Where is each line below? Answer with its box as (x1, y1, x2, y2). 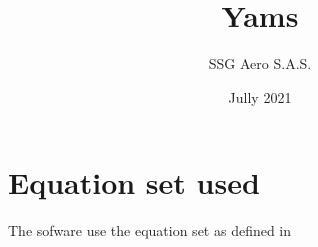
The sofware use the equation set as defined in (8, 220, 292, 241)
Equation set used (8, 162, 260, 203)
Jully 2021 (228, 86, 292, 107)
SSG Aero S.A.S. (208, 53, 312, 74)
